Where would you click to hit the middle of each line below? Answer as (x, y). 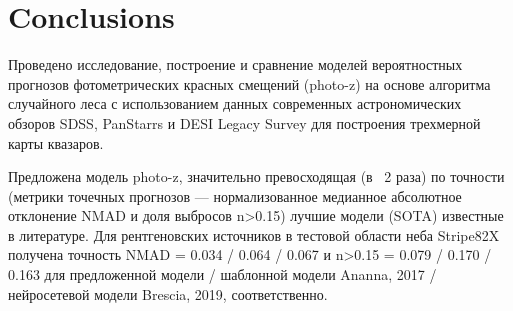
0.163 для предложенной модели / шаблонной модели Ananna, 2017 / (222, 274)
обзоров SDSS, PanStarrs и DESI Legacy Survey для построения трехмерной (244, 122)
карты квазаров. (56, 142)
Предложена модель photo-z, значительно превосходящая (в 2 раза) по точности (256, 176)
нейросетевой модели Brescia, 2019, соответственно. (168, 293)
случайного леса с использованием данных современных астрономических (235, 103)
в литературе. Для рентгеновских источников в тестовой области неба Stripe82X (254, 234)
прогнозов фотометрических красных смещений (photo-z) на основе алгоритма (249, 83)
